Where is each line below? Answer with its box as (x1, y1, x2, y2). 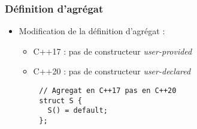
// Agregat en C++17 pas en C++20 (39, 86, 177, 95)
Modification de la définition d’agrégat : (19, 25, 165, 37)
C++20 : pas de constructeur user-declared (33, 65, 191, 77)
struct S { (39, 96, 82, 105)
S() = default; (47, 106, 108, 115)
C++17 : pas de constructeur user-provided (33, 44, 192, 57)
